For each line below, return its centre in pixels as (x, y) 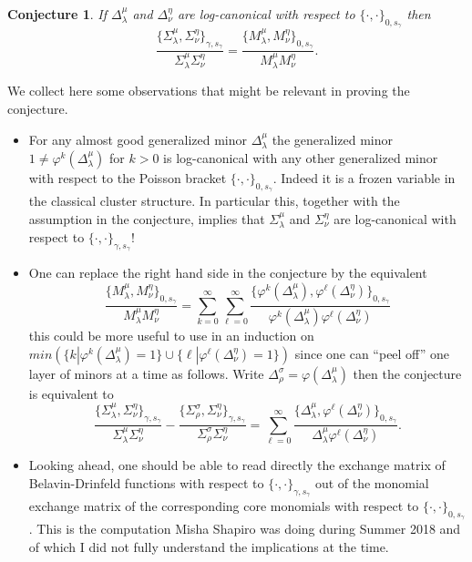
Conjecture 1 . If (57, 14)
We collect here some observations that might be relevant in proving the (209, 91)
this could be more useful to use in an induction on (171, 336)
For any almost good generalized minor (138, 139)
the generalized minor (332, 139)
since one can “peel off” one (372, 353)
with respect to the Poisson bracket (128, 177)
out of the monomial (372, 482)
